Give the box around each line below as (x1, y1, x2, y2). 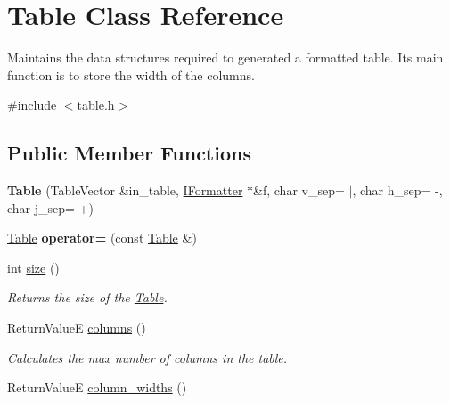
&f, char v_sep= (253, 181, 345, 200)
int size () (7, 258, 60, 276)
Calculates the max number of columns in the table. (7, 348, 288, 366)
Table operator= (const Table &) (7, 228, 197, 247)
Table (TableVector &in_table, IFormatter (7, 181, 243, 200)
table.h (77, 95, 115, 114)
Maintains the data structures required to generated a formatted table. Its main (7, 48, 444, 67)
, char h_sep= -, (352, 181, 443, 200)
